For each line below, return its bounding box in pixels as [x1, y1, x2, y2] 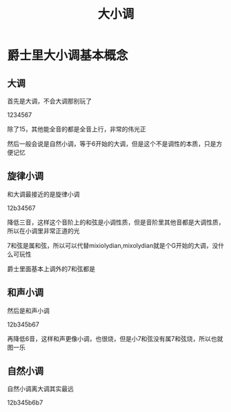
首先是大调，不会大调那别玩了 [7, 97, 92, 105]
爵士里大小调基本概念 [7, 48, 129, 63]
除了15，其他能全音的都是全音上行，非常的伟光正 [7, 125, 146, 133]
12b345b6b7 [7, 398, 43, 407]
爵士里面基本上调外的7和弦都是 [7, 264, 95, 273]
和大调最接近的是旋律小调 [7, 190, 80, 198]
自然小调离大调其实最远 [7, 384, 74, 393]
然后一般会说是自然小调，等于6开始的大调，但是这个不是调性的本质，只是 [7, 139, 217, 148]
